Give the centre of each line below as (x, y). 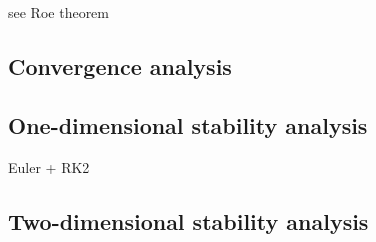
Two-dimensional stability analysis (188, 220)
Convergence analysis (120, 65)
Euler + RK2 (49, 166)
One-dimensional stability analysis (188, 124)
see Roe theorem (58, 12)
